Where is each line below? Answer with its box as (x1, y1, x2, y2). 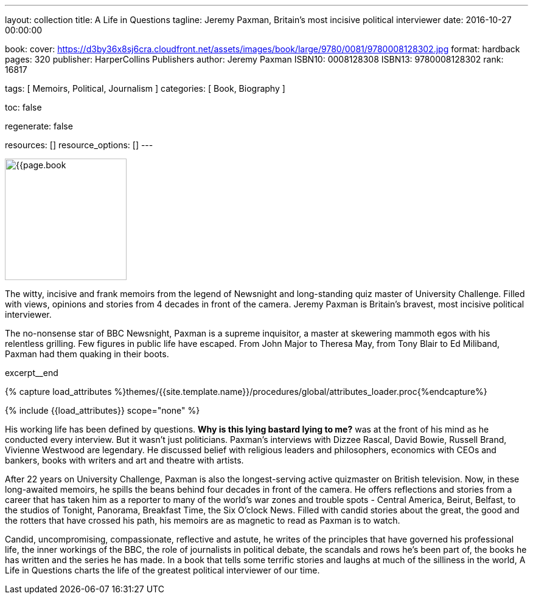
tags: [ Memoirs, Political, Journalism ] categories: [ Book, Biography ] (5, 83, 285, 94)
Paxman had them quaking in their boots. (5, 349, 169, 359)
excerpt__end (5, 368, 58, 378)
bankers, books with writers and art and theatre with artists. (5, 455, 244, 465)
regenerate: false (5, 121, 73, 131)
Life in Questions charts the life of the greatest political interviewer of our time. (5, 565, 320, 575)
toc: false (5, 102, 42, 112)
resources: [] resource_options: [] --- (5, 140, 153, 150)
